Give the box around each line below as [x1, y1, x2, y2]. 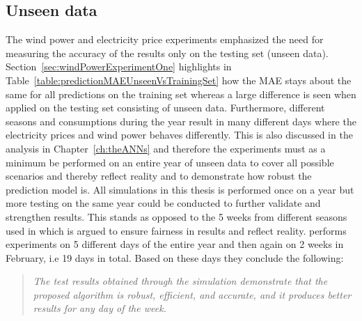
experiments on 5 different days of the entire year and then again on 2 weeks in [6, 237, 344, 251]
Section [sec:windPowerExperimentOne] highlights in [6, 59, 232, 74]
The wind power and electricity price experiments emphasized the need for [6, 32, 324, 47]
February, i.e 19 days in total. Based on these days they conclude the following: [6, 250, 344, 265]
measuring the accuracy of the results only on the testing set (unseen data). [6, 45, 329, 60]
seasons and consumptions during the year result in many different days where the [6, 113, 356, 128]
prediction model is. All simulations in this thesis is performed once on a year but [6, 182, 354, 196]
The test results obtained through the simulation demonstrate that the [33, 274, 328, 288]
